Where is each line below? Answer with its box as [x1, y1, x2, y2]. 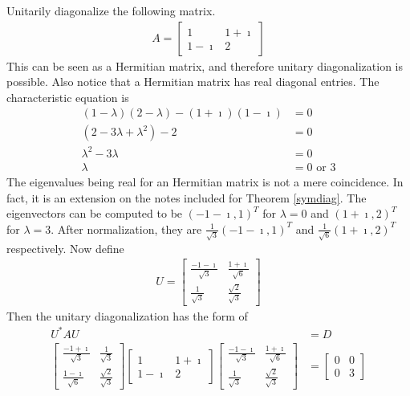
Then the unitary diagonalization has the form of [6, 307, 248, 324]
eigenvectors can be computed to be [6, 205, 183, 222]
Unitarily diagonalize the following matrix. [6, 2, 216, 18]
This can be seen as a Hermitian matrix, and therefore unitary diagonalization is [6, 57, 404, 74]
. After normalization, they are [51, 220, 202, 237]
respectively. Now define [6, 239, 124, 256]
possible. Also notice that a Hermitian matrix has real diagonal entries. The [6, 73, 380, 90]
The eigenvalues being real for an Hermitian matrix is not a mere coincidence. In [6, 174, 404, 190]
